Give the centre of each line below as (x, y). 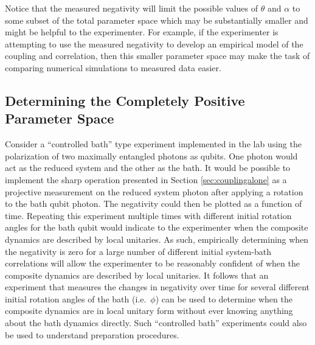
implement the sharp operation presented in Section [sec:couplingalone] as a (146, 179)
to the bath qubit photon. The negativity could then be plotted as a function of (154, 204)
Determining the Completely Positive (125, 100)
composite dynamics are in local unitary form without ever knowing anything (149, 311)
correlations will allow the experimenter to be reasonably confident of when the (152, 263)
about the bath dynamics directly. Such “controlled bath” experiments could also (156, 323)
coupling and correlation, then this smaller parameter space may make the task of (157, 56)
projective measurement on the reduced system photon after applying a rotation (154, 191)
